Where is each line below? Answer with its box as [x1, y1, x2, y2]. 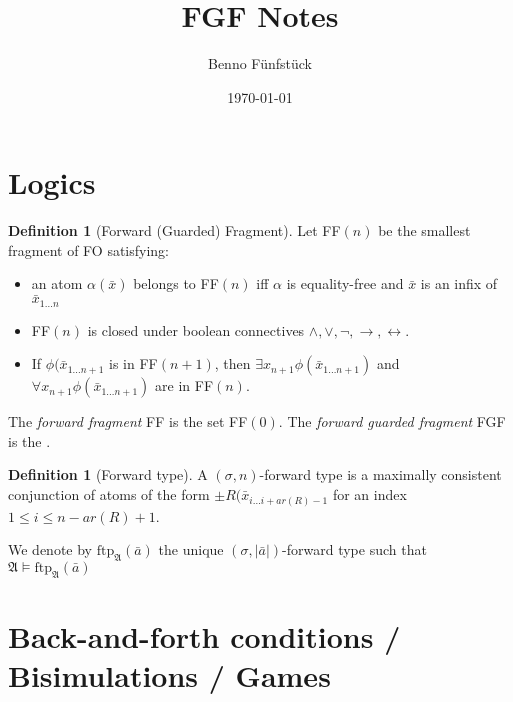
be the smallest [378, 220, 471, 241]
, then [214, 353, 251, 374]
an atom [31, 273, 83, 294]
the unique [158, 539, 224, 560]
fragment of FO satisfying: [8, 239, 170, 260]
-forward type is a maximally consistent [259, 464, 502, 485]
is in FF [109, 353, 158, 374]
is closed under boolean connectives [87, 319, 305, 340]
